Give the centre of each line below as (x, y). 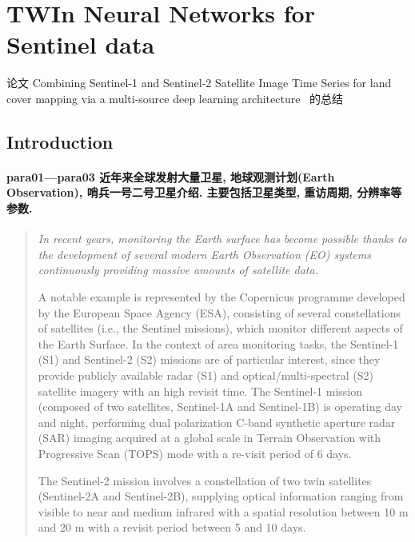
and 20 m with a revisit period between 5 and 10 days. (172, 527)
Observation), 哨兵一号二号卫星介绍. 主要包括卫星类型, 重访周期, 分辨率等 (204, 192)
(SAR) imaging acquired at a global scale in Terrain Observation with (209, 438)
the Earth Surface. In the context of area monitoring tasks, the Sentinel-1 (218, 343)
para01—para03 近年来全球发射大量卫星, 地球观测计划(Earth (171, 176)
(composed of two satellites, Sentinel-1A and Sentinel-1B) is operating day (220, 406)
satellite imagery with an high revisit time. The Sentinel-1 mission (200, 391)
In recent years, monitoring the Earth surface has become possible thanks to (222, 239)
